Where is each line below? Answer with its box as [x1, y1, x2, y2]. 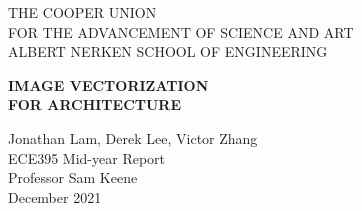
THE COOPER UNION [8, 2, 157, 22]
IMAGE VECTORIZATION [8, 74, 209, 95]
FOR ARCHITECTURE [8, 94, 182, 115]
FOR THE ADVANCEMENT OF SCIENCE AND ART [8, 21, 354, 42]
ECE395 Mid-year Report [8, 147, 166, 168]
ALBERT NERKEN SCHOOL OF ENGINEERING [8, 41, 328, 62]
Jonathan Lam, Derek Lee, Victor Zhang [8, 127, 258, 148]
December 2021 [8, 186, 102, 207]
